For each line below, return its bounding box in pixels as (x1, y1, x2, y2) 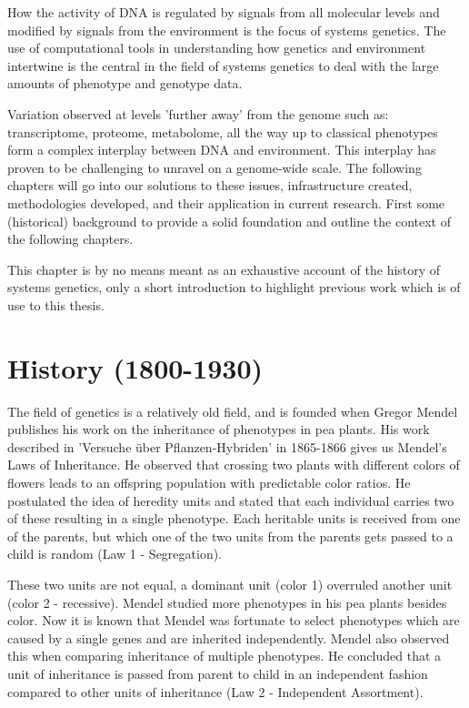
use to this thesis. (7, 295, 105, 314)
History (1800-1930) (7, 349, 264, 386)
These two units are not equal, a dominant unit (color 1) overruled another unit (7, 574, 453, 593)
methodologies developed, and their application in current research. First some (7, 193, 445, 212)
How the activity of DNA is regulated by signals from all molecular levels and (7, 3, 440, 21)
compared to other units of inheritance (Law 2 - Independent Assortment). (7, 682, 424, 701)
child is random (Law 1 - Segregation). (7, 544, 223, 563)
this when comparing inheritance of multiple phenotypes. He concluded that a (7, 646, 442, 665)
